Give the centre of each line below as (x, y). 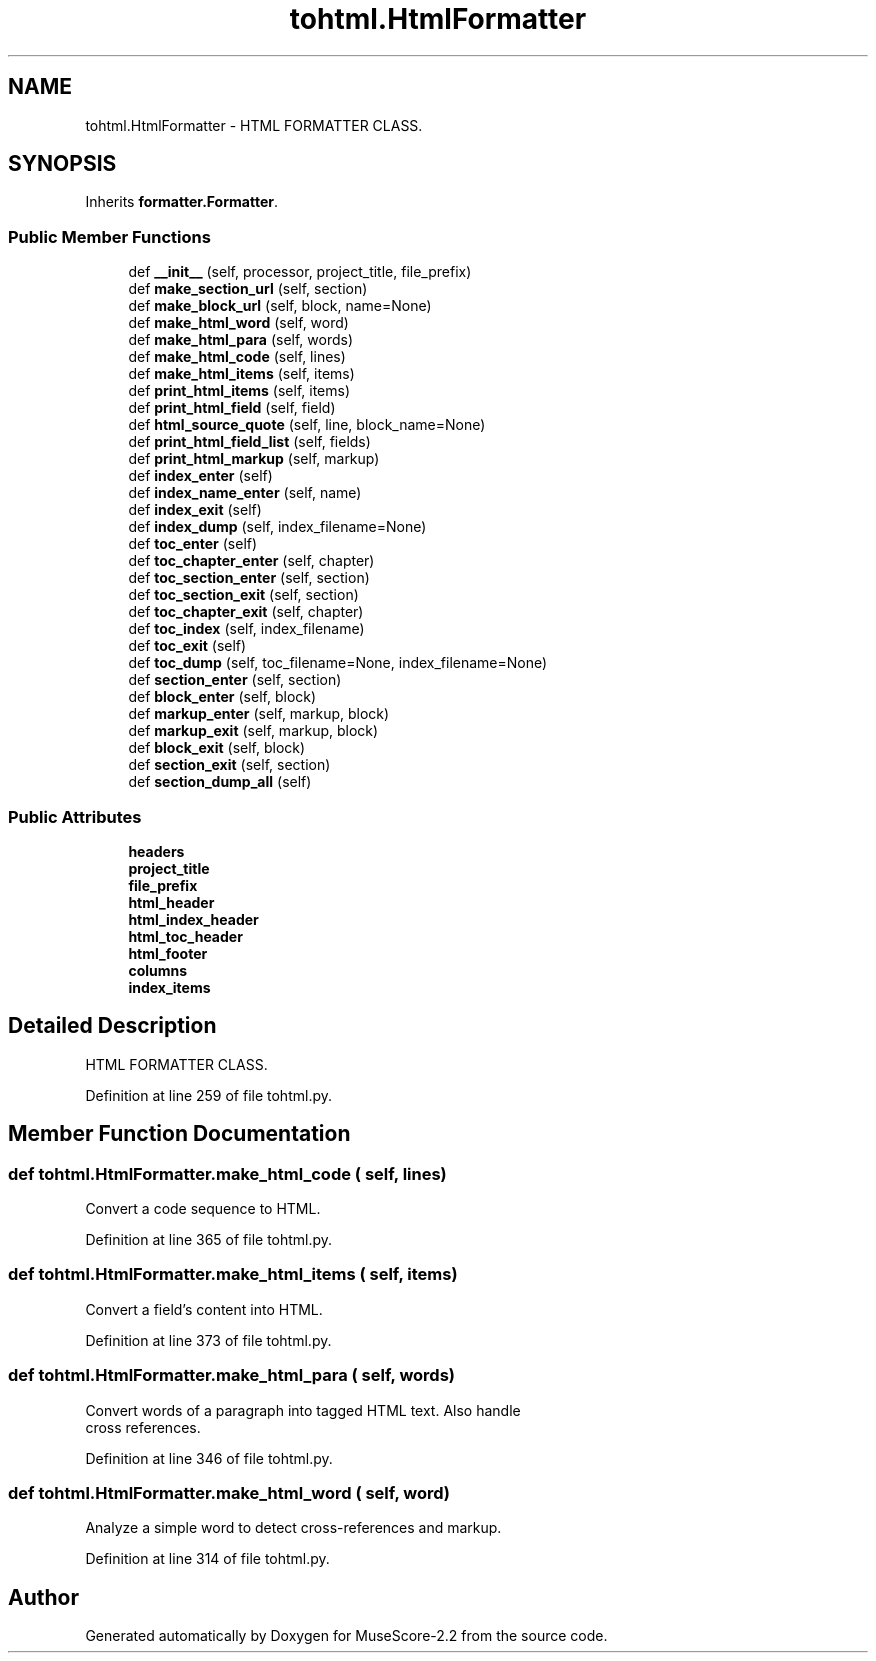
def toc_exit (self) (187, 646)
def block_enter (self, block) (222, 697)
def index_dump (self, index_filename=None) (277, 527)
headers (156, 851)
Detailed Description (112, 1026)
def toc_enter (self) (193, 544)
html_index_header (193, 919)
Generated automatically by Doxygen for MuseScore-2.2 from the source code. (346, 1636)
